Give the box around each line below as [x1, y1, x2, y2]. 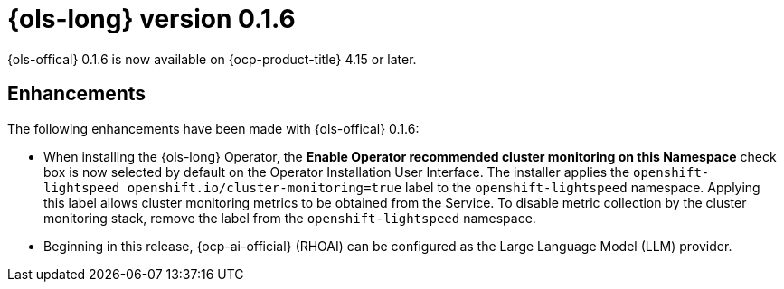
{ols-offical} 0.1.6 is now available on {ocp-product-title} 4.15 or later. [7, 51, 417, 67]
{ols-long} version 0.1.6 [7, 4, 296, 34]
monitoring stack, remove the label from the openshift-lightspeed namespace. [43, 210, 536, 226]
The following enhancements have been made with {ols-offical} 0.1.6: [7, 120, 420, 136]
